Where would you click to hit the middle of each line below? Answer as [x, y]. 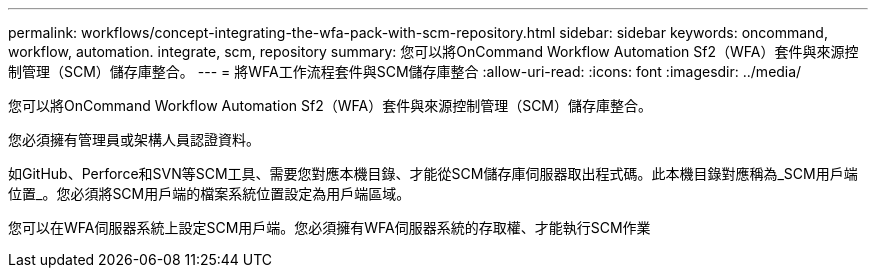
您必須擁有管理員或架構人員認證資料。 [134, 139]
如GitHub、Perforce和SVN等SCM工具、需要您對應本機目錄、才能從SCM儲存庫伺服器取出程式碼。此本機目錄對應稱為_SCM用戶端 [433, 173]
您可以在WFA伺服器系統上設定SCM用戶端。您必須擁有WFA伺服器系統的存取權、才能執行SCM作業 [329, 227]
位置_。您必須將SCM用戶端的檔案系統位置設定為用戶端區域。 [209, 193]
